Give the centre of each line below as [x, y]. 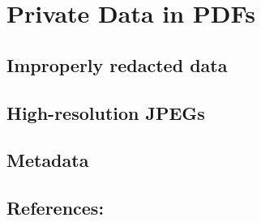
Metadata [48, 160]
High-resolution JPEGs [106, 112]
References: [56, 208]
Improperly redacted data [117, 64]
